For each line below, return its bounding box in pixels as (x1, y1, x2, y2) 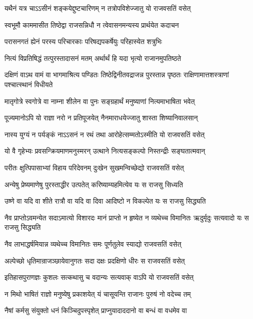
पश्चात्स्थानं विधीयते (4, 79, 53, 89)
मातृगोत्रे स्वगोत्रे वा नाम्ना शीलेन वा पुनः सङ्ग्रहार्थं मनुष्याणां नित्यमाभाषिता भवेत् (4, 96, 195, 106)
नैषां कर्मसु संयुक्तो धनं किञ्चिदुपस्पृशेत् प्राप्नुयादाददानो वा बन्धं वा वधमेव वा (4, 305, 187, 316)
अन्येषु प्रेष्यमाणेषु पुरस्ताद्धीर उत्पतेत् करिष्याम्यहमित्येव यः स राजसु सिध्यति (4, 179, 183, 189)
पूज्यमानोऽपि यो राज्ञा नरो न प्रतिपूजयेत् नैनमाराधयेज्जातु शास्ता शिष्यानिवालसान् (4, 112, 198, 123)
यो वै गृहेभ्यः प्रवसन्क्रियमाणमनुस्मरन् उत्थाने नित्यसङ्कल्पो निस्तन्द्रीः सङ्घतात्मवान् (4, 146, 205, 156)
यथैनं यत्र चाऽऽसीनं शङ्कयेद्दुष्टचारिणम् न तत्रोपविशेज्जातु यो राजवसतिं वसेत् (4, 3, 191, 13)
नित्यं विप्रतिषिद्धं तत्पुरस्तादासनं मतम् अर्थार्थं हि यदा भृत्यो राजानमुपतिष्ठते (4, 53, 181, 63)
